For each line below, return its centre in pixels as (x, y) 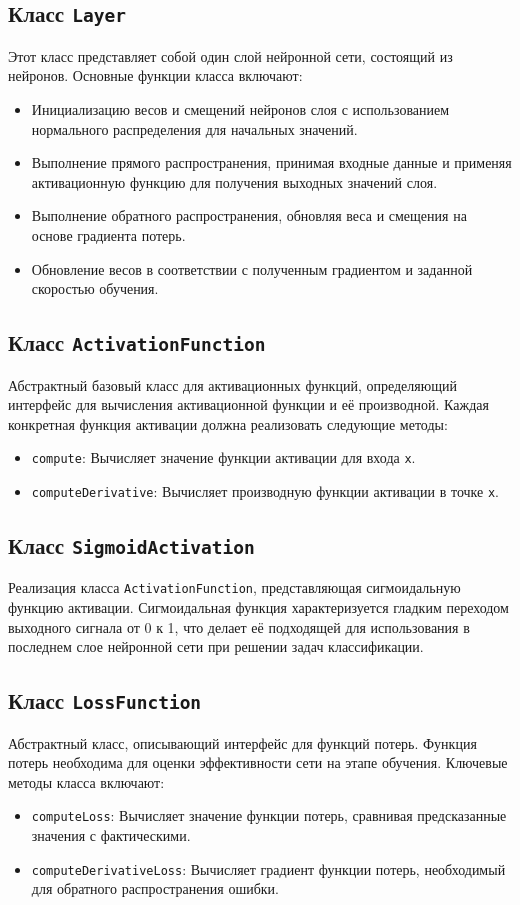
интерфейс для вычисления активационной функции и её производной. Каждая (248, 404)
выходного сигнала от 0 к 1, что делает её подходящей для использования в (239, 626)
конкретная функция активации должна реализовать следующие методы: (228, 423)
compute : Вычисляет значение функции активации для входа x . (223, 457)
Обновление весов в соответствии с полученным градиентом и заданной (252, 268)
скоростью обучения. (95, 288)
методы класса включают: (86, 781)
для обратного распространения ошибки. (155, 888)
